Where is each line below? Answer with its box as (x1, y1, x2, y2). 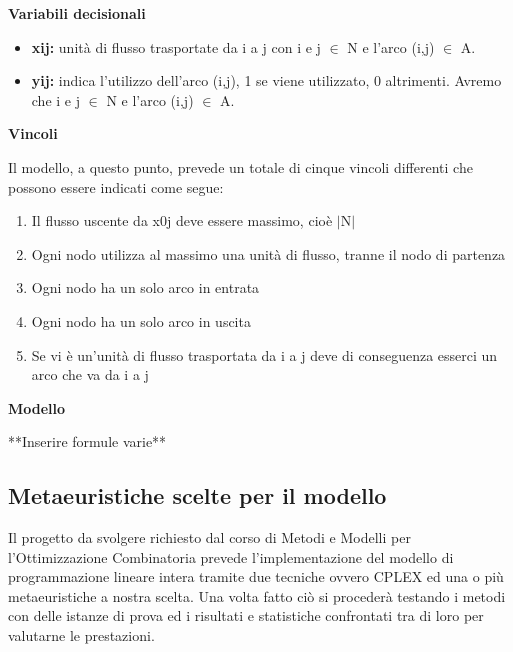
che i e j (31, 89, 80, 110)
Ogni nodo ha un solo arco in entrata (31, 277, 260, 298)
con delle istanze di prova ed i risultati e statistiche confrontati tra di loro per (8, 605, 484, 626)
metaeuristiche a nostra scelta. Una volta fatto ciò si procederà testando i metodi (8, 585, 506, 606)
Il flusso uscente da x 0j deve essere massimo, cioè (31, 210, 333, 231)
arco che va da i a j (31, 364, 149, 385)
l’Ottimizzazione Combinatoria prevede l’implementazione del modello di (8, 546, 454, 567)
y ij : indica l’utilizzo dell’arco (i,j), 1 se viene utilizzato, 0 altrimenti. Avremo (31, 70, 502, 91)
